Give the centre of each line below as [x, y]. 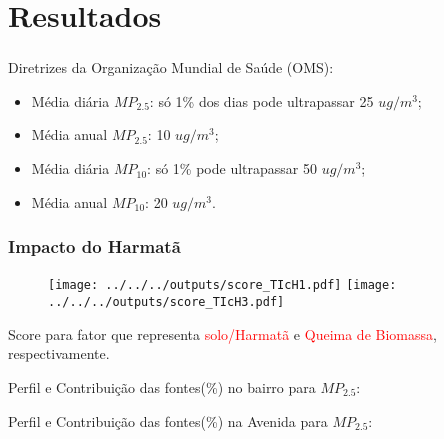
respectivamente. [59, 353]
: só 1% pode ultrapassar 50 [232, 168]
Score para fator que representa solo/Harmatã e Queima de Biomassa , [222, 333]
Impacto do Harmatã [94, 246]
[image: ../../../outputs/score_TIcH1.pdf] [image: [222, 285]
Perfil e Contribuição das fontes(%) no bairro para [162, 386]
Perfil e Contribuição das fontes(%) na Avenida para [168, 420]
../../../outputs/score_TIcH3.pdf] [166, 302]
